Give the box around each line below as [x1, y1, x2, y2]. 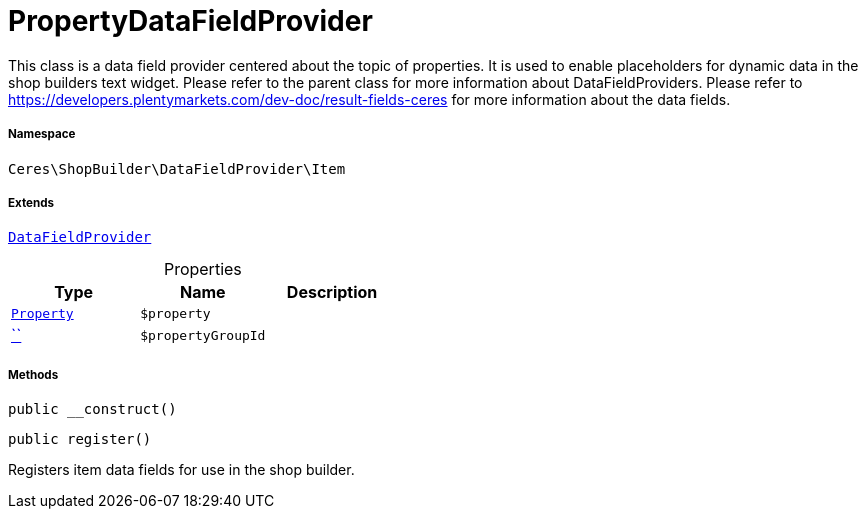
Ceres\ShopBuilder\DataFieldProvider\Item [8, 160, 346, 177]
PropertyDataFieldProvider [8, 4, 373, 38]
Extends [8, 195, 55, 210]
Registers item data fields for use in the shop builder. [8, 461, 355, 479]
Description [286, 282, 378, 303]
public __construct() [8, 401, 177, 418]
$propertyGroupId [140, 327, 266, 343]
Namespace [8, 127, 76, 142]
